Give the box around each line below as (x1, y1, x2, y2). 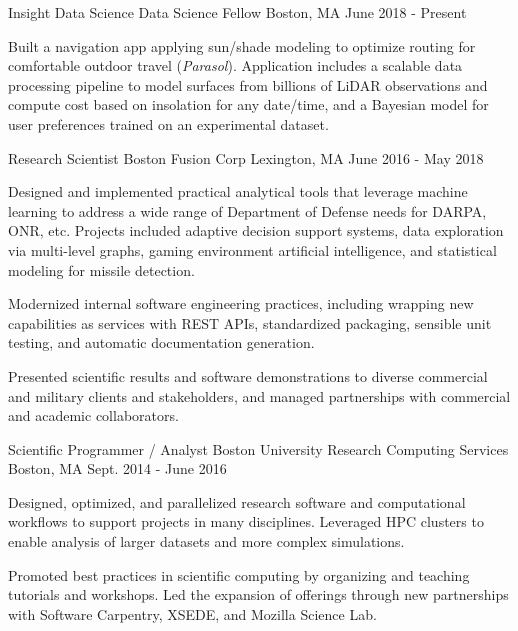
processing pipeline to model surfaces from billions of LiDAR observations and (8, 74, 488, 95)
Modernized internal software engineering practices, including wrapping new (8, 293, 474, 314)
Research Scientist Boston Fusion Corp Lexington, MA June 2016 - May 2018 (8, 147, 484, 168)
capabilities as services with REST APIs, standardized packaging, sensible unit (8, 312, 492, 333)
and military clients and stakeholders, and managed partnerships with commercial (8, 385, 511, 406)
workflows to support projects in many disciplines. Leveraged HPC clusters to (8, 511, 484, 532)
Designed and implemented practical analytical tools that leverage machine (8, 181, 468, 202)
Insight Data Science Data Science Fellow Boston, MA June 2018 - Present (8, 2, 467, 22)
